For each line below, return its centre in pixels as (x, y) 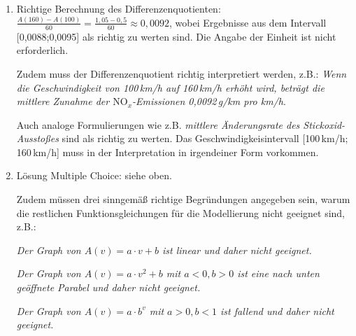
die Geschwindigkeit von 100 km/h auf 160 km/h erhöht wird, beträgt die (170, 87)
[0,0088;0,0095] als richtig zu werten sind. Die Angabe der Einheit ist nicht (176, 36)
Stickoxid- (324, 124)
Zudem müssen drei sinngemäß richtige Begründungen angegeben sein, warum (183, 199)
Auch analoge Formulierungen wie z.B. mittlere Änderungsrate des (158, 124)
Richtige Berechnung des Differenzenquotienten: (119, 8)
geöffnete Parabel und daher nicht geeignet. (108, 287)
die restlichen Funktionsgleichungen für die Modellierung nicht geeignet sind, (181, 212)
